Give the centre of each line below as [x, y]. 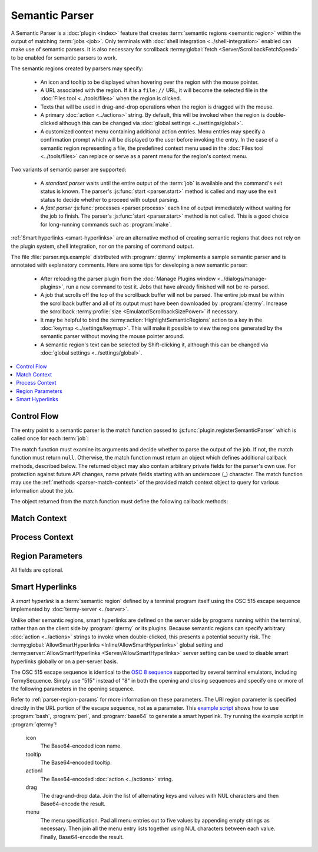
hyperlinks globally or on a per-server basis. [64, 661]
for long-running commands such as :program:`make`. [106, 224]
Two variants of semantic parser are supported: [69, 170]
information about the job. [42, 490]
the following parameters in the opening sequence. [73, 689]
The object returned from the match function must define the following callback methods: [120, 502]
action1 [34, 771]
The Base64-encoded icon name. [81, 746]
